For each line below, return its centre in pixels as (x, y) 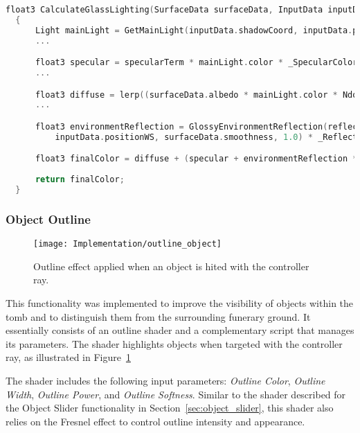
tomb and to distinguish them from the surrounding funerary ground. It (158, 316)
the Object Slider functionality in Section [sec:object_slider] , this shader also (170, 408)
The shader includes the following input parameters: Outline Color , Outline (165, 380)
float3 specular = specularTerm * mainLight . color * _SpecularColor (196, 63)
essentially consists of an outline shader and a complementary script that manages (180, 330)
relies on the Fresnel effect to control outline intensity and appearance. (155, 421)
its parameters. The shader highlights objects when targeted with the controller (174, 343)
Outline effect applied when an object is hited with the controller (171, 266)
